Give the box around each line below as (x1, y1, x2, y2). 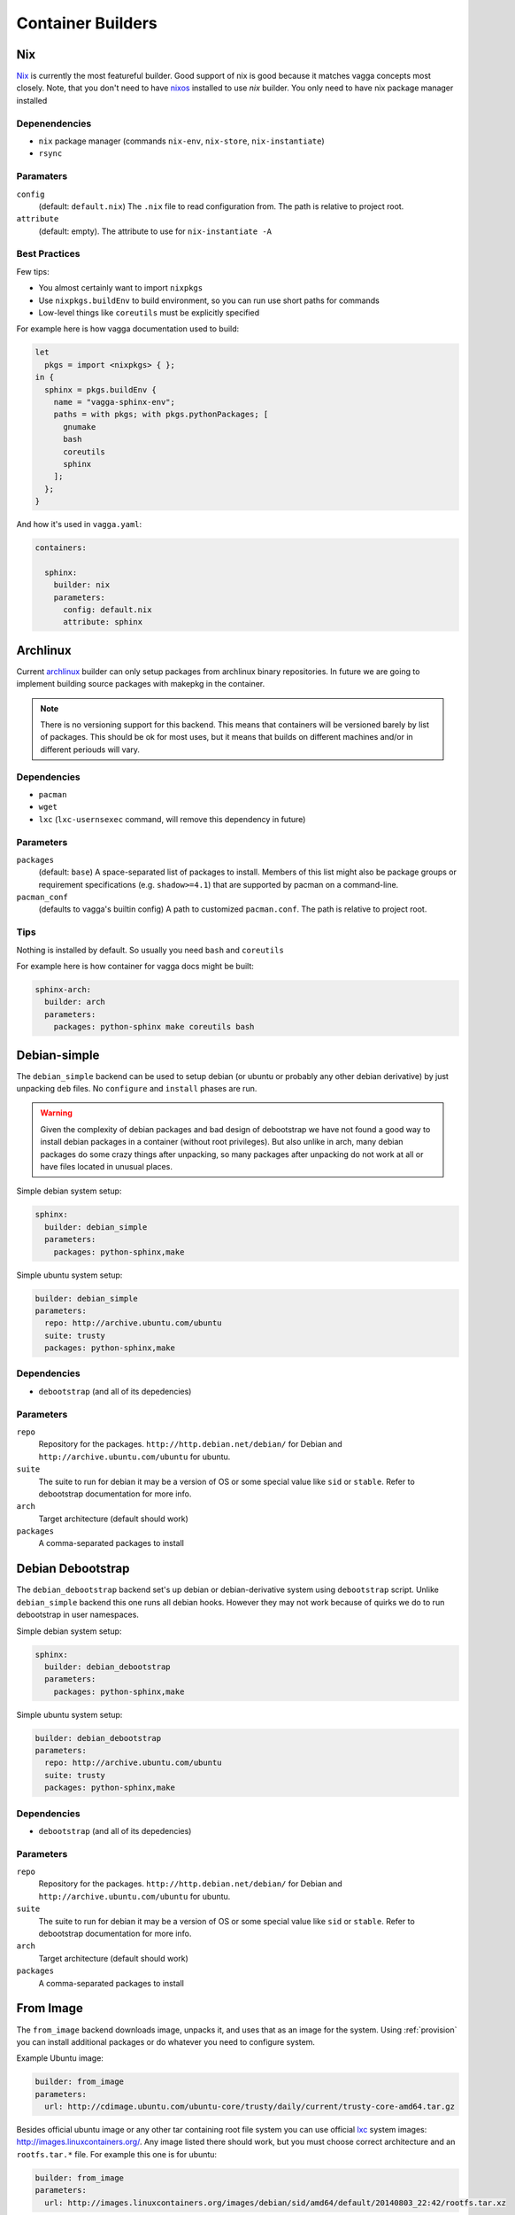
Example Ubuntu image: (16, 2053, 104, 2063)
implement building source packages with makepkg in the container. (16, 679, 265, 689)
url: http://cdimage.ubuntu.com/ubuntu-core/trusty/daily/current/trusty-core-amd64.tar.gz (44, 2102, 456, 2112)
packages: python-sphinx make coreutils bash (53, 1022, 255, 1032)
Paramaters (16, 170, 68, 183)
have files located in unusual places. (40, 1161, 173, 1171)
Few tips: (16, 266, 50, 276)
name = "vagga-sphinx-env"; (53, 397, 176, 407)
